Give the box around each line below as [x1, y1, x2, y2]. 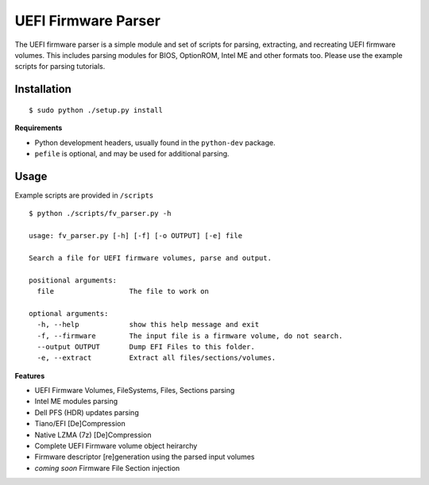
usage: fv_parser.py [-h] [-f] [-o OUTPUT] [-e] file [29, 231, 242, 240]
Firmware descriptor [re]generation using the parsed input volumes [34, 452, 255, 462]
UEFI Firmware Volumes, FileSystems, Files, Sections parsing [34, 386, 235, 395]
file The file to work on [37, 287, 210, 295]
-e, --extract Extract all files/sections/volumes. [37, 353, 276, 363]
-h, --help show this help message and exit [37, 320, 260, 329]
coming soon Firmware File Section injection [34, 463, 180, 472]
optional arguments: [29, 309, 109, 318]
